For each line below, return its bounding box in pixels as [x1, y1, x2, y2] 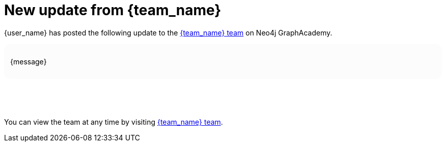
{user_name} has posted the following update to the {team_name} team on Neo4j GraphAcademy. [4, 28, 332, 37]
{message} [10, 57, 47, 66]
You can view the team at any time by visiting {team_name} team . [4, 117, 223, 126]
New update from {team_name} [4, 2, 221, 19]
